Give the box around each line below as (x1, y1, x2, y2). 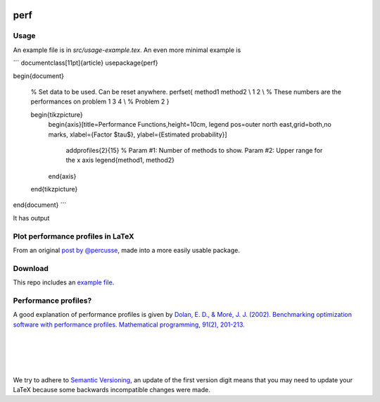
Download (13, 263, 49, 273)
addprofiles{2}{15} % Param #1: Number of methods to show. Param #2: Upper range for (65, 146, 323, 154)
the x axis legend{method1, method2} (65, 156, 175, 165)
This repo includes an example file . (13, 278, 115, 287)
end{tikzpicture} (30, 185, 78, 194)
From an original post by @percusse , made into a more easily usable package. (13, 246, 241, 254)
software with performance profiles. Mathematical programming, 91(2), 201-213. (13, 320, 246, 329)
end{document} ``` (13, 201, 67, 209)
